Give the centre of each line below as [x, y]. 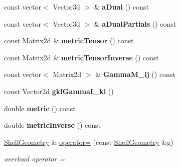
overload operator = [35, 159]
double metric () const [40, 108]
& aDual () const [121, 7]
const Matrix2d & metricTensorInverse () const [81, 57]
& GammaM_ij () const [135, 74]
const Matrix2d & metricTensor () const [69, 40]
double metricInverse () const [53, 125]
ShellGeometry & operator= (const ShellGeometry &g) [89, 142]
